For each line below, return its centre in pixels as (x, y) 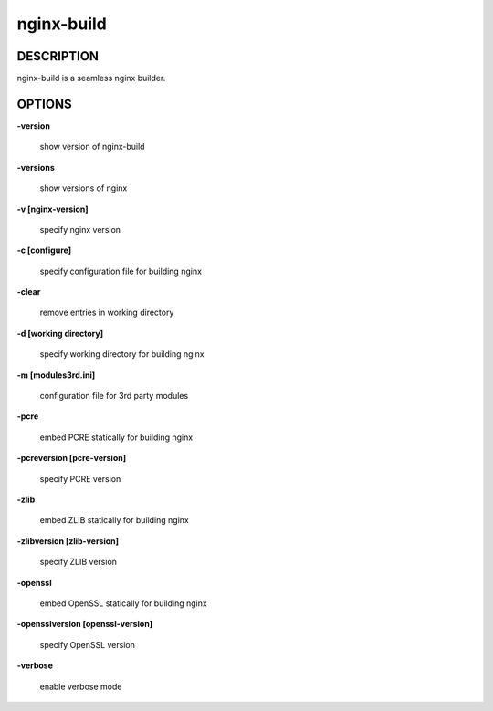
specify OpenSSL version (88, 644)
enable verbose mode (81, 686)
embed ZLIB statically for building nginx (114, 520)
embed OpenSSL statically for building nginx (123, 603)
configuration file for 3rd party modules (114, 396)
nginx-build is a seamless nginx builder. (91, 78)
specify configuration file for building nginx (121, 271)
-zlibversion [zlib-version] (68, 541)
